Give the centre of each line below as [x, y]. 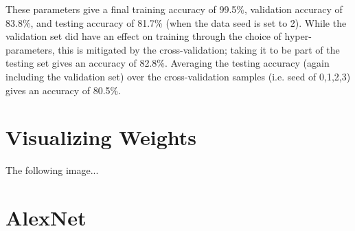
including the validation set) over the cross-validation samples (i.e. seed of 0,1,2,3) [178, 76]
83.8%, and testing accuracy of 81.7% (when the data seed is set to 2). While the [176, 22]
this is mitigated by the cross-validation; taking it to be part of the [199, 49]
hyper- [298, 36]
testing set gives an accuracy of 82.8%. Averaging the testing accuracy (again [168, 63]
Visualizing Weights [101, 137]
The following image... [52, 170]
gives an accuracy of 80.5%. [64, 90]
